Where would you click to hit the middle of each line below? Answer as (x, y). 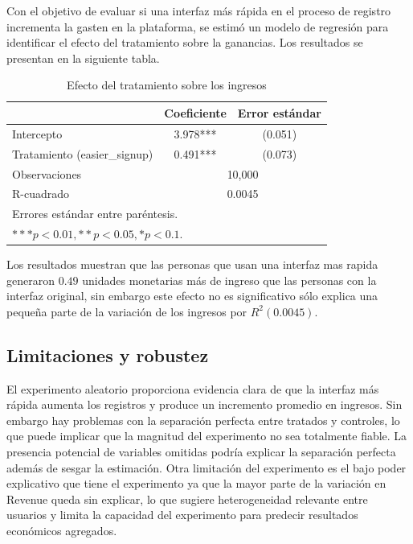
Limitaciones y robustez (108, 354)
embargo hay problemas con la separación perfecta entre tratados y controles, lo (203, 420)
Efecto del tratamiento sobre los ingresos (167, 85)
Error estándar (279, 112)
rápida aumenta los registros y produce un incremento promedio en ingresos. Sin (204, 404)
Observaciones (47, 173)
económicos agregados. (62, 531)
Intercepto (37, 133)
